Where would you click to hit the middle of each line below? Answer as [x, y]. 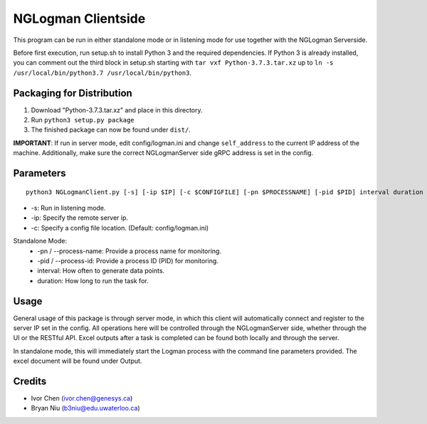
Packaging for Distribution [73, 93]
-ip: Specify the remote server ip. [79, 218]
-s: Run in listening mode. [68, 208]
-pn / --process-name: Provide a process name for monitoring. [130, 251]
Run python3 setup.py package [83, 120]
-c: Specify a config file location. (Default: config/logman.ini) [120, 228]
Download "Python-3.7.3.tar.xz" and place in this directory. [117, 110]
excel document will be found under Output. [78, 361]
